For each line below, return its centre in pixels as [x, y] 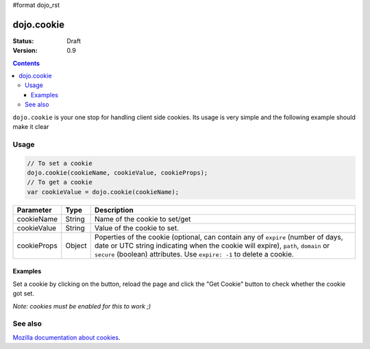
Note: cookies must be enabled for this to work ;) [82, 306]
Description [114, 210]
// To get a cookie [60, 182]
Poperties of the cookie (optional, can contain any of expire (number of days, [219, 237]
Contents [26, 63]
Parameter [34, 210]
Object [76, 245]
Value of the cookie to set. [137, 228]
